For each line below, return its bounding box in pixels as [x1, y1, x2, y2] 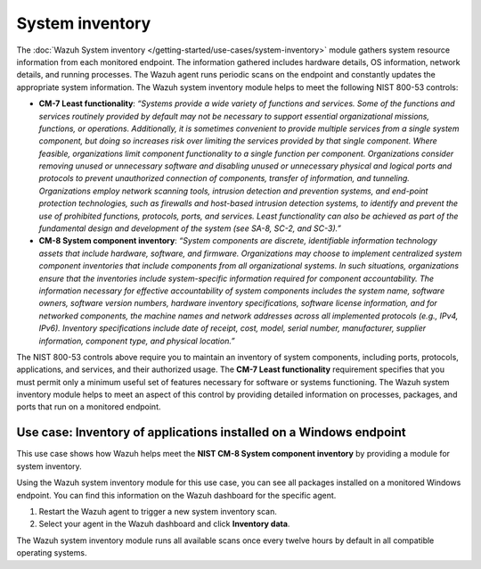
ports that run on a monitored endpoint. [16, 401, 161, 412]
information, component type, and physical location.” [38, 335, 235, 346]
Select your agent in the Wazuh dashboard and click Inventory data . [38, 518, 290, 530]
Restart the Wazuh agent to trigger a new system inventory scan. [38, 506, 278, 516]
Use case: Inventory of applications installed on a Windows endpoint [16, 425, 407, 441]
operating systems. [16, 548, 87, 558]
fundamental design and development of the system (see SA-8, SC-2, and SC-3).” [38, 223, 342, 234]
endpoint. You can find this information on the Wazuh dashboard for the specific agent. [16, 490, 337, 500]
